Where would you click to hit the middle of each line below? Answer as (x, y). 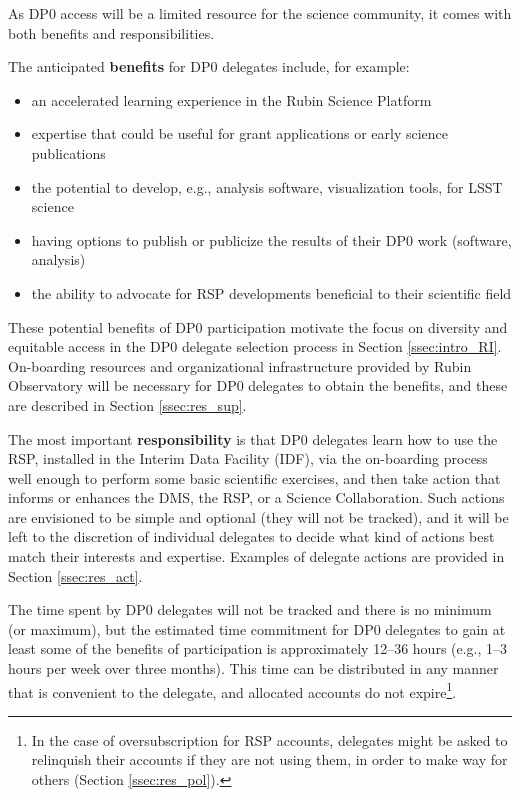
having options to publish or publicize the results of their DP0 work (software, (271, 239)
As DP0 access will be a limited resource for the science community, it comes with (260, 13)
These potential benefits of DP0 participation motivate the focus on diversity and (258, 326)
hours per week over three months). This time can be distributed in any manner (253, 668)
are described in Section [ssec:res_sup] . (127, 404)
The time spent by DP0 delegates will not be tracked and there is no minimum (250, 609)
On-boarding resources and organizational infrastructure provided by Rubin (240, 365)
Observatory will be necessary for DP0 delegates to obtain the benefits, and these (258, 385)
